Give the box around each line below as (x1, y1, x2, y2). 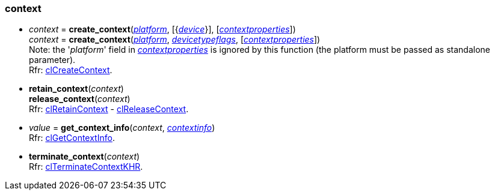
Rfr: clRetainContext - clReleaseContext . (29, 104, 189, 115)
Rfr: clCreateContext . (29, 65, 112, 76)
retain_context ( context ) (29, 83, 124, 94)
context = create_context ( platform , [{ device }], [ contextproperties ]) (29, 24, 296, 35)
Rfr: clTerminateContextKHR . (29, 161, 143, 172)
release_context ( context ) (29, 94, 131, 104)
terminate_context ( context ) (29, 151, 140, 162)
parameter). (29, 55, 76, 65)
